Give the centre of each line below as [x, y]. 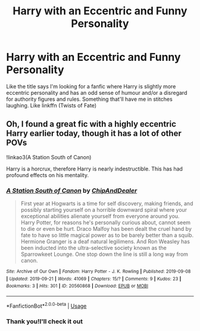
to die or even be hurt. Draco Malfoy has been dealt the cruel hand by [106, 229]
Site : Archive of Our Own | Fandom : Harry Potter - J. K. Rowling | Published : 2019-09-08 [99, 272]
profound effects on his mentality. [48, 175]
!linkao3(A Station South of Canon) [49, 157]
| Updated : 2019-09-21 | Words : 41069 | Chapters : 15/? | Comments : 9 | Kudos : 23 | [94, 279]
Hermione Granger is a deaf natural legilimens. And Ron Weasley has [105, 242]
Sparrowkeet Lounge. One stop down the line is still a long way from [104, 254]
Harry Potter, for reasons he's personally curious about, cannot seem [106, 222]
